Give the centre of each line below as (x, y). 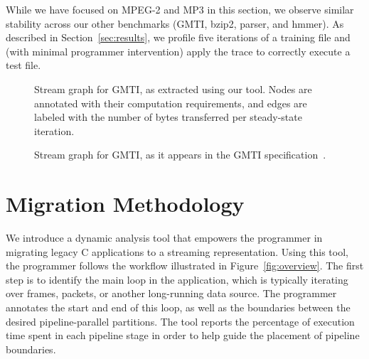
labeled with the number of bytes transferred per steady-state (168, 117)
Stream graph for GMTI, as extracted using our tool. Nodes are (173, 89)
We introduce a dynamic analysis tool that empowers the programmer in (164, 238)
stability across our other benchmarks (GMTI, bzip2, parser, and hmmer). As (175, 23)
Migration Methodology (125, 204)
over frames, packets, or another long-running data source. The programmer (171, 293)
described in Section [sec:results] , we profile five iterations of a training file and (178, 37)
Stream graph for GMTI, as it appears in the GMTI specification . (180, 155)
